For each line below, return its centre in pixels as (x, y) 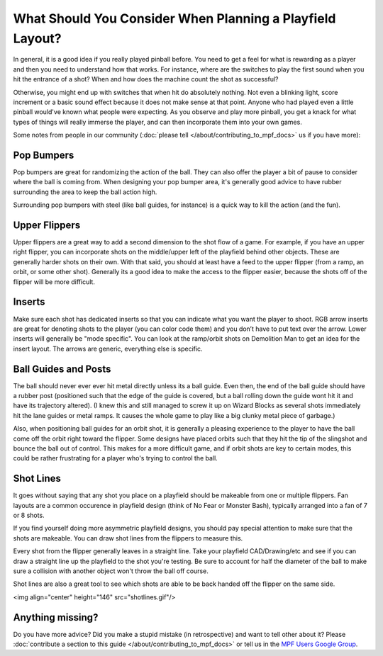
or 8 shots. (29, 515)
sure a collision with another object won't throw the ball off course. (111, 571)
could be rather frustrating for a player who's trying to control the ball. (115, 458)
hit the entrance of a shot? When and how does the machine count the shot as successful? (146, 79)
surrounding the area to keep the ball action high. (85, 192)
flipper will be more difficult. (54, 282)
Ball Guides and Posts (62, 369)
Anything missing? (56, 617)
